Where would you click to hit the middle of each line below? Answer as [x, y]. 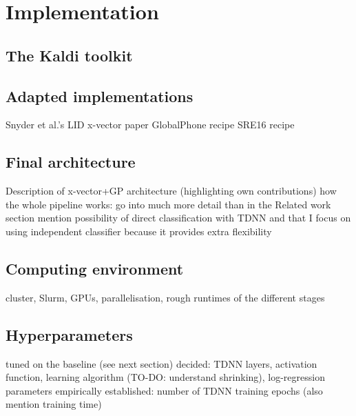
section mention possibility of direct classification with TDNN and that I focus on [178, 218]
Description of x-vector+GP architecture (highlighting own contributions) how [171, 191]
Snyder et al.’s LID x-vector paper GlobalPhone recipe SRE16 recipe [150, 125]
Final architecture [71, 162]
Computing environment [95, 268]
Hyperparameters [69, 334]
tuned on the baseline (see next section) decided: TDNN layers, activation [161, 363]
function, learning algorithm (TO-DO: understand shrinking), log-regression [165, 377]
